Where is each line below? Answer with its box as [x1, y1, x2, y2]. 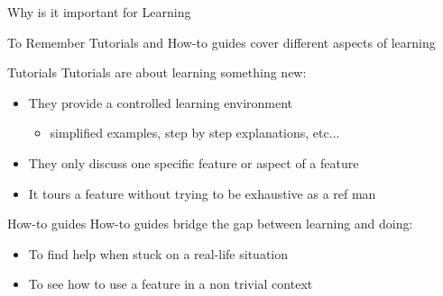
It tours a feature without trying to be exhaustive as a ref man [28, 184, 376, 202]
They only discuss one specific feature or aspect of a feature [28, 153, 359, 172]
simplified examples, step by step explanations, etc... [50, 123, 340, 142]
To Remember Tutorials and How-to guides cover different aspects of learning [7, 32, 436, 51]
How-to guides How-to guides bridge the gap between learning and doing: [7, 214, 413, 233]
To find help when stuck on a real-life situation [28, 244, 289, 263]
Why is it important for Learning [7, 3, 191, 21]
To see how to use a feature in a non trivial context [28, 274, 313, 293]
